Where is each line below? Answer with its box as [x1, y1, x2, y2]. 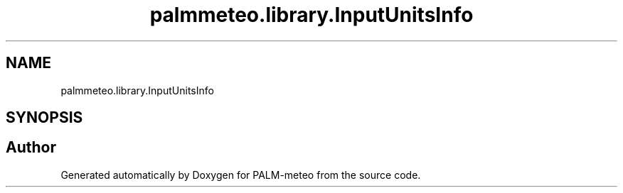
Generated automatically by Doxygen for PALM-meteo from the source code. [60, 168, 421, 181]
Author [6, 138, 56, 157]
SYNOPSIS [6, 109, 83, 127]
